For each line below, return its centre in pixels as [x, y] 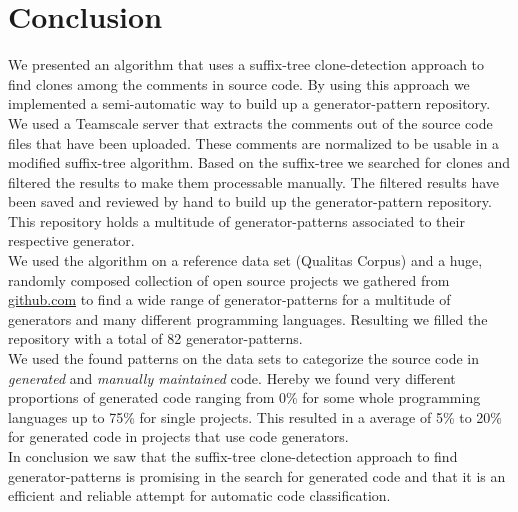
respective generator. [71, 240]
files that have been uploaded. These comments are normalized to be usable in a [254, 142]
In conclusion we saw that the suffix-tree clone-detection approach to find [233, 456]
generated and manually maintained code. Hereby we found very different [232, 377]
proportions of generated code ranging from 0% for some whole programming [244, 397]
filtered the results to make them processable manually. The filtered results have [254, 181]
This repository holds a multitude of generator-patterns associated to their [236, 220]
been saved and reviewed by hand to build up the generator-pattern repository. [250, 201]
